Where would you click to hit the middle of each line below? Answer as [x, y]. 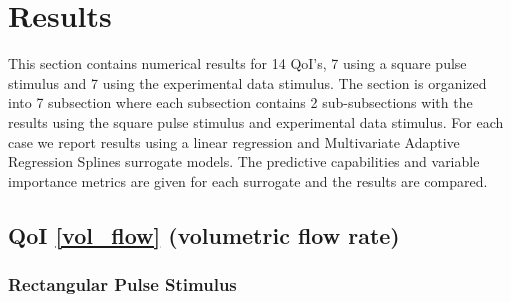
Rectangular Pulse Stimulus [122, 283]
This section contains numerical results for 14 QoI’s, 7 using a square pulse [237, 63]
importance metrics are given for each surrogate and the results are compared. [248, 180]
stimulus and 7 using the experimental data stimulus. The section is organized [247, 82]
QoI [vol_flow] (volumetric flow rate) [204, 234]
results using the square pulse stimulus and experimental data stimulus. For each [256, 121]
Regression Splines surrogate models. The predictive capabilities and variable [244, 161]
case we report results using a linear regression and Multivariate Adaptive [234, 141]
